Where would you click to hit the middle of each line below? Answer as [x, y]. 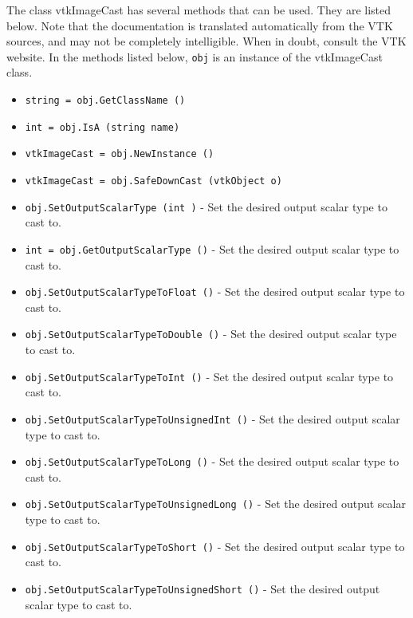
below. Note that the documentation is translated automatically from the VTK [200, 25]
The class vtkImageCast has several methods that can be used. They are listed [199, 10]
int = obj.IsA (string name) [102, 127]
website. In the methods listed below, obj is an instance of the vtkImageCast [195, 56]
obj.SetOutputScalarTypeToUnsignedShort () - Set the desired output [203, 588]
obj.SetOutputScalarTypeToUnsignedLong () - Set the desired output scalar [215, 504]
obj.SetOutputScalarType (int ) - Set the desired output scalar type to [206, 206]
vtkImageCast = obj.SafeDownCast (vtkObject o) [153, 181]
